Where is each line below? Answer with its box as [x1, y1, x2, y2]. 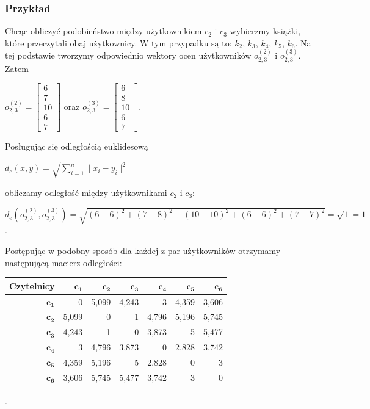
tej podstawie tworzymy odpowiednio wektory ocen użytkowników [5, 49, 252, 62]
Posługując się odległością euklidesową [5, 140, 148, 153]
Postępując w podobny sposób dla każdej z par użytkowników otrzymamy [5, 244, 281, 256]
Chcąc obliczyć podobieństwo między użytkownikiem [5, 24, 202, 37]
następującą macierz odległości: [5, 256, 122, 269]
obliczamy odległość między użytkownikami [5, 186, 167, 198]
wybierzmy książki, [230, 24, 301, 37]
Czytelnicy [9, 279, 55, 292]
